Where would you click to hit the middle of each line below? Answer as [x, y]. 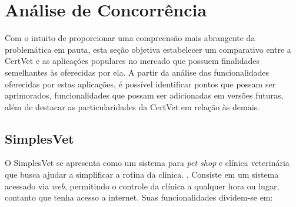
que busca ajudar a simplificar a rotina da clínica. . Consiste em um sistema [142, 174]
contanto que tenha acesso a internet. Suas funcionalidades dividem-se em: [139, 197]
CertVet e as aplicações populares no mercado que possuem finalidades [132, 61]
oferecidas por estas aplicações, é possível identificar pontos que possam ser [140, 84]
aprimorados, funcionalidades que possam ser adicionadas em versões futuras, [144, 95]
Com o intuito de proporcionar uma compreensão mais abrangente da [130, 38]
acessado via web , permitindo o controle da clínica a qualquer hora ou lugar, [142, 186]
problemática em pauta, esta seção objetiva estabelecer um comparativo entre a [148, 49]
